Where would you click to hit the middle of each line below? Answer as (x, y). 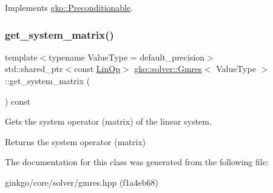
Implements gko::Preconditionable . (69, 7)
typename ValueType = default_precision (127, 57)
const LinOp (97, 69)
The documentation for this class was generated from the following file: (137, 162)
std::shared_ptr (34, 69)
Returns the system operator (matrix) (75, 141)
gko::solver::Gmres (168, 69)
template (21, 57)
